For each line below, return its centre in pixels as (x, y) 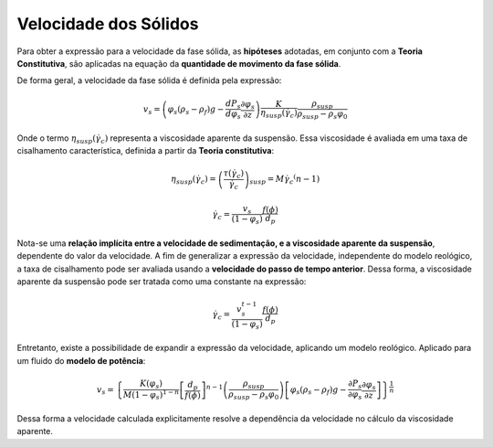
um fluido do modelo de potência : (81, 360)
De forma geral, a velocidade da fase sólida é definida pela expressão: (149, 80)
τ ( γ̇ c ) (234, 175)
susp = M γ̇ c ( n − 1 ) (285, 179)
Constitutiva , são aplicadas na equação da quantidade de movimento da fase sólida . (179, 63)
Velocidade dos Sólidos (108, 24)
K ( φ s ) (152, 384)
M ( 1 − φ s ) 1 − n (151, 395)
